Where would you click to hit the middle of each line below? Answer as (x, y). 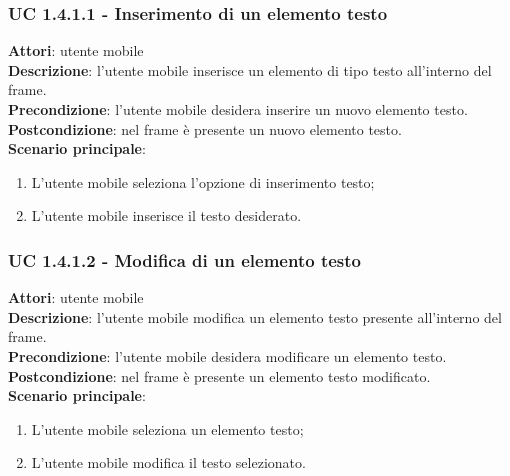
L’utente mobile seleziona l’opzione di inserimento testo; (203, 181)
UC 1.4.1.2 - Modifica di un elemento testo (184, 259)
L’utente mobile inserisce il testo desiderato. (166, 215)
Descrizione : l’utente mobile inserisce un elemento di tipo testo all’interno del (250, 69)
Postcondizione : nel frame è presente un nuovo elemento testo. (205, 128)
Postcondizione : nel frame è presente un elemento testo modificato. (219, 375)
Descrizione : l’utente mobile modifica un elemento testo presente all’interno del (255, 316)
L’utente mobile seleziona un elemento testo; (167, 428)
